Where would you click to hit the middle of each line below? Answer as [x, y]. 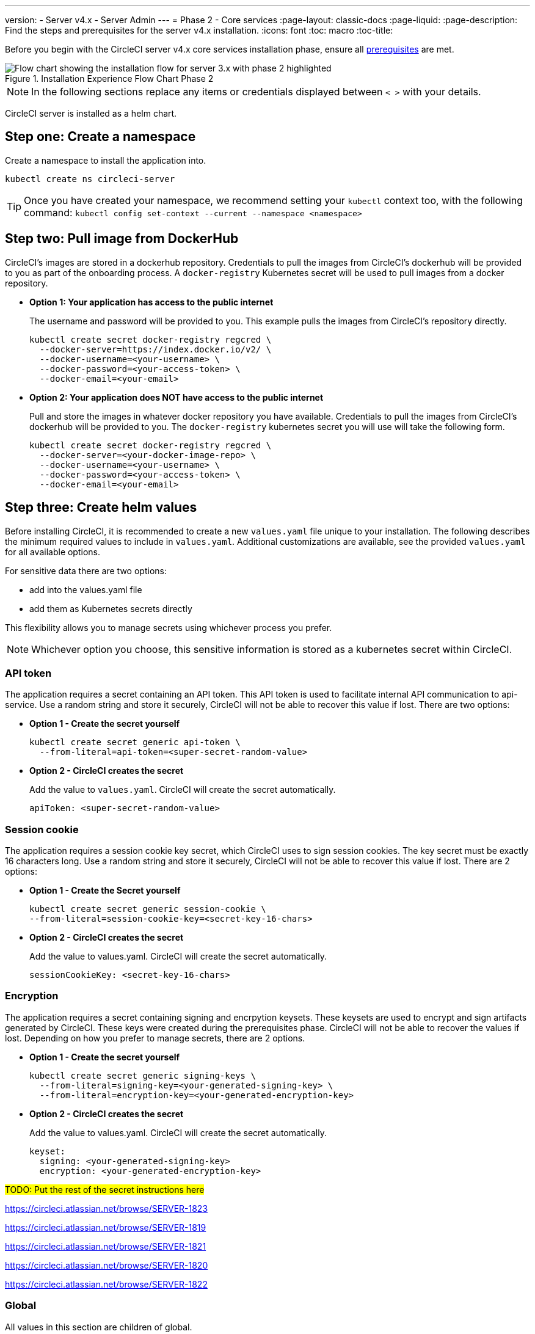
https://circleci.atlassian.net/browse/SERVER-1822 [106, 1284]
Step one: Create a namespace [100, 137]
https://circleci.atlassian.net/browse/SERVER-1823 [107, 1208]
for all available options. [53, 552]
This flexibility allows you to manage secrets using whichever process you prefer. [169, 627]
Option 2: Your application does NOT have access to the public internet [177, 397]
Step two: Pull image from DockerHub [122, 239]
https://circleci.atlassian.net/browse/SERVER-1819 [106, 1227]
